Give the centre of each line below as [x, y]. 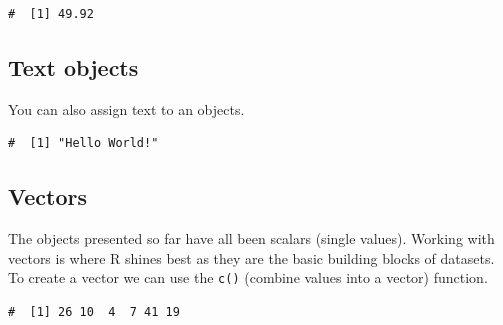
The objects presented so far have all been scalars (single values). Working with [251, 238]
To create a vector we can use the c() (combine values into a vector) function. [248, 277]
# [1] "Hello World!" [83, 143]
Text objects [73, 66]
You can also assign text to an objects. [126, 108]
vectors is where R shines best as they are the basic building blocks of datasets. [251, 257]
